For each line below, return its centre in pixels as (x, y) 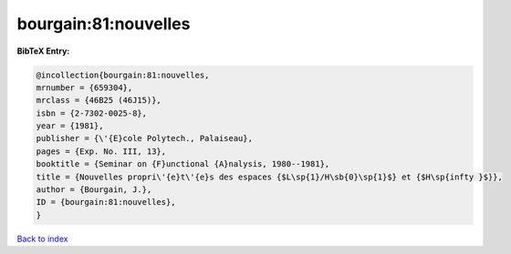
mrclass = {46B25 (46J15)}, (99, 101)
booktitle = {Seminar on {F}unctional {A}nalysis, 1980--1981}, (183, 164)
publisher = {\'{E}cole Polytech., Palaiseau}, (144, 138)
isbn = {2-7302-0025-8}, (92, 113)
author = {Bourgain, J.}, (94, 190)
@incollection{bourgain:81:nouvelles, (123, 75)
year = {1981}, (70, 126)
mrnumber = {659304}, (84, 87)
